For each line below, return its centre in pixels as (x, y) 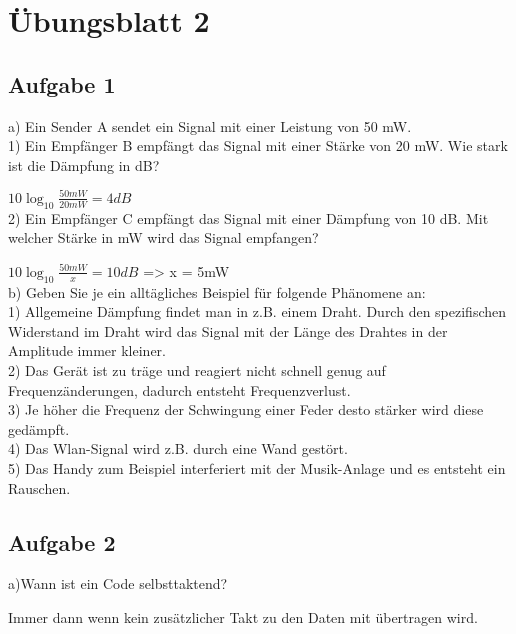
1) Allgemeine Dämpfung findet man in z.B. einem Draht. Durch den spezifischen (257, 311)
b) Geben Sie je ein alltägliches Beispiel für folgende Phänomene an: (217, 291)
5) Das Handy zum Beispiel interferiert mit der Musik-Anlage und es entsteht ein (257, 468)
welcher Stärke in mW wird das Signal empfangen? (163, 237)
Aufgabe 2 (62, 541)
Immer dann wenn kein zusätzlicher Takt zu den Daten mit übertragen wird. (243, 616)
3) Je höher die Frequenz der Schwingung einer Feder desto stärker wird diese (246, 409)
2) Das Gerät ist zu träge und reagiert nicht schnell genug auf (197, 370)
